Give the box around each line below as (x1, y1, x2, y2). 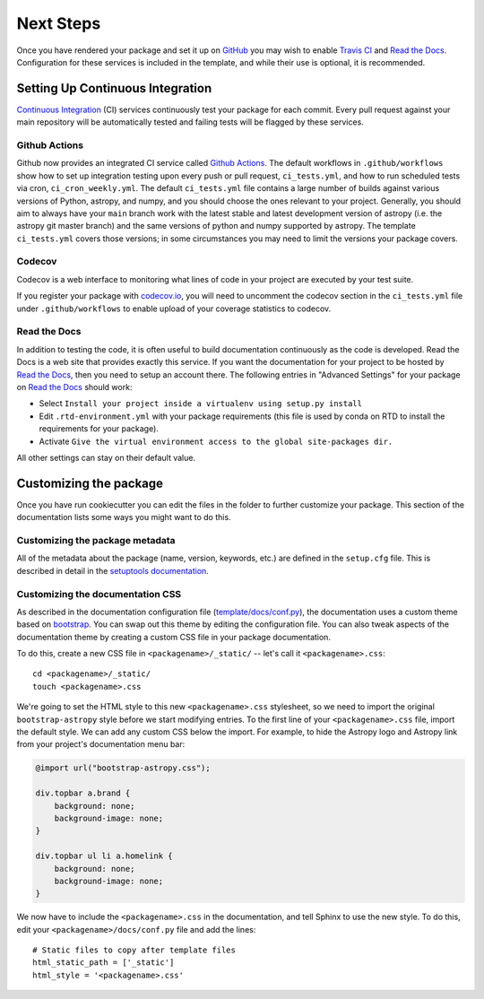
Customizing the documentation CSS (16, 587, 182, 600)
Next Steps (16, 13, 101, 33)
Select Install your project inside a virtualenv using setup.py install (39, 398, 363, 409)
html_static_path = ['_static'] (32, 958, 175, 968)
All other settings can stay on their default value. (16, 452, 196, 463)
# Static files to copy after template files (32, 945, 237, 955)
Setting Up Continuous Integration (16, 81, 212, 96)
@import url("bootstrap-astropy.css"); (35, 763, 211, 773)
